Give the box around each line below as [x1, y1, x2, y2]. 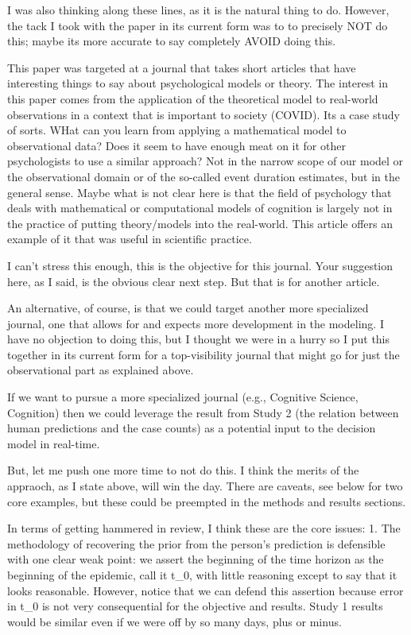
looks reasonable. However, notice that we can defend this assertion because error [7, 582, 404, 598]
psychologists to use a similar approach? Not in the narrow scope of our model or [7, 153, 404, 169]
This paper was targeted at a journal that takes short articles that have [7, 59, 356, 76]
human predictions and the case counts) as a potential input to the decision [7, 420, 376, 436]
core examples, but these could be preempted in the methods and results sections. [7, 493, 406, 509]
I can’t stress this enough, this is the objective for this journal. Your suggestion [7, 257, 394, 273]
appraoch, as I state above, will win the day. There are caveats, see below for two [7, 478, 403, 494]
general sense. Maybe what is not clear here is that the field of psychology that [7, 184, 392, 200]
